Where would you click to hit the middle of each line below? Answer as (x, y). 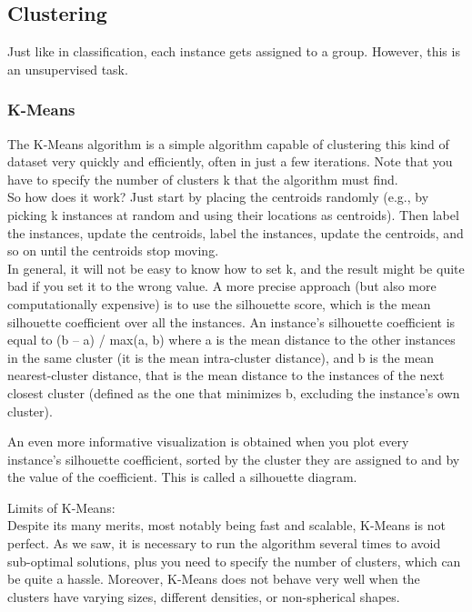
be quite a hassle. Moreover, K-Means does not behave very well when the (214, 579)
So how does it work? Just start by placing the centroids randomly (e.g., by (218, 197)
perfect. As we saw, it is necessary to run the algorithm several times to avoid (224, 543)
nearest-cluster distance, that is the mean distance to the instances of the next (226, 375)
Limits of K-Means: (61, 507)
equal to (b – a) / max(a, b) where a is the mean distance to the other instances (231, 340)
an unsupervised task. (68, 69)
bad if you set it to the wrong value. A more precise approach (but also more (222, 286)
